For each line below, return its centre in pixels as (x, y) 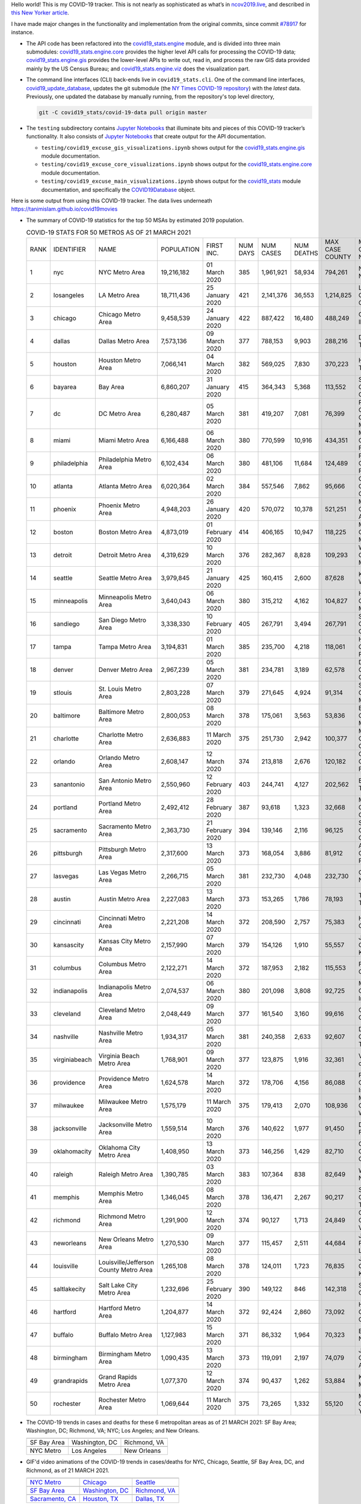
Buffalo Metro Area (125, 1334)
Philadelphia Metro (125, 459)
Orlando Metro (119, 757)
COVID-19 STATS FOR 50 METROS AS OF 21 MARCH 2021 (109, 233)
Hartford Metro (119, 1308)
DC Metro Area (120, 413)
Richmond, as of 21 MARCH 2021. (68, 1470)
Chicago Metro (119, 314)
